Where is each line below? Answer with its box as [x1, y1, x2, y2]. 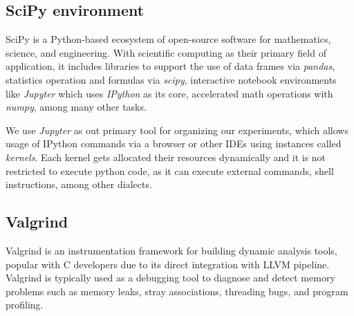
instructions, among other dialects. [6, 177, 152, 192]
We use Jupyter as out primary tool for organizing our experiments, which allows [6, 122, 348, 137]
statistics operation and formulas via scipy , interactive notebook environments [6, 72, 337, 86]
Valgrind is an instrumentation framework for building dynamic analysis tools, [6, 243, 337, 257]
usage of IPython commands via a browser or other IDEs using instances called [6, 136, 342, 151]
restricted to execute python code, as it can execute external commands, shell [6, 163, 334, 178]
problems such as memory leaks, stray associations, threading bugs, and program [6, 284, 348, 298]
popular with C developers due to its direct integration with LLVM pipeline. [6, 257, 330, 271]
